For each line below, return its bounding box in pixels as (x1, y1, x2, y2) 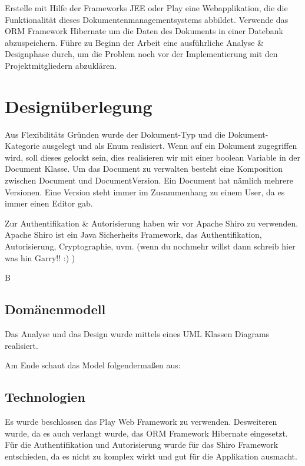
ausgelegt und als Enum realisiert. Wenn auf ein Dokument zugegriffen (42, 139, 297, 152)
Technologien (5, 388, 85, 406)
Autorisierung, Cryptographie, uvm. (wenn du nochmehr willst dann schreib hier (5, 240, 296, 252)
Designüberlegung (5, 94, 152, 118)
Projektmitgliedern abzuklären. (5, 59, 117, 71)
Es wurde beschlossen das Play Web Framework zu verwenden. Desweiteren (5, 415, 277, 427)
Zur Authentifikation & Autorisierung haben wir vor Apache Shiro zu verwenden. (5, 217, 299, 229)
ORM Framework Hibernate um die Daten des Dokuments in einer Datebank (5, 25, 284, 37)
